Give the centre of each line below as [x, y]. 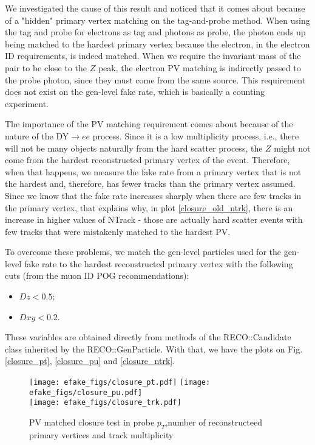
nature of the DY [37, 135]
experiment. [27, 103]
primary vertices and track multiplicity [101, 434]
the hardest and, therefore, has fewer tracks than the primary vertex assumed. [150, 184]
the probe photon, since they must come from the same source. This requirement [155, 79]
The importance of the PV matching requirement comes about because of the [149, 124]
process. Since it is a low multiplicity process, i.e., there [196, 135]
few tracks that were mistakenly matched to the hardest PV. [118, 231]
